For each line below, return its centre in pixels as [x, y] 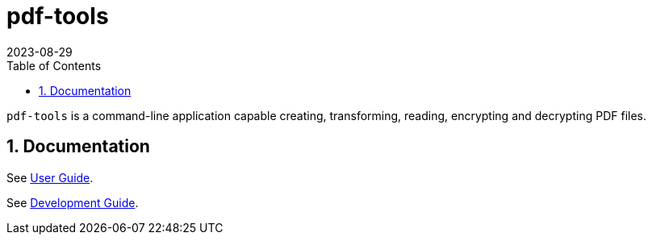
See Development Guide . [73, 202]
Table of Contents [54, 65]
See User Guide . [50, 177]
